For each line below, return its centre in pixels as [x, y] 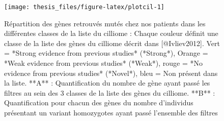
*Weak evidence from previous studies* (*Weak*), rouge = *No [104, 63]
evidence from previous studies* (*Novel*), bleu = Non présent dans [111, 73]
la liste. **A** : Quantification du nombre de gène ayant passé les [107, 83]
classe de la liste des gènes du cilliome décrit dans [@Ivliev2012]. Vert [112, 43]
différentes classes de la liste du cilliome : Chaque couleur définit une [111, 33]
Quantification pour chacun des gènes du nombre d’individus [99, 103]
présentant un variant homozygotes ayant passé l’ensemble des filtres [111, 112]
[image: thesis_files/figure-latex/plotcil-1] [84, 7]
